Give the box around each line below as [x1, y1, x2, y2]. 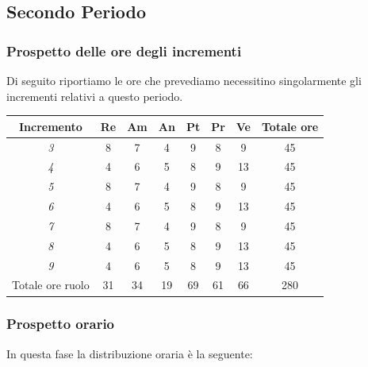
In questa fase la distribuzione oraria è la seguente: [6, 345, 253, 361]
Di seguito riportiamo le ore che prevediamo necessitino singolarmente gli [6, 72, 362, 88]
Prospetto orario [6, 314, 115, 334]
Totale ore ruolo [12, 276, 90, 293]
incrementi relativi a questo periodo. [6, 87, 183, 104]
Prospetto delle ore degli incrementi [6, 41, 242, 60]
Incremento [18, 118, 82, 134]
